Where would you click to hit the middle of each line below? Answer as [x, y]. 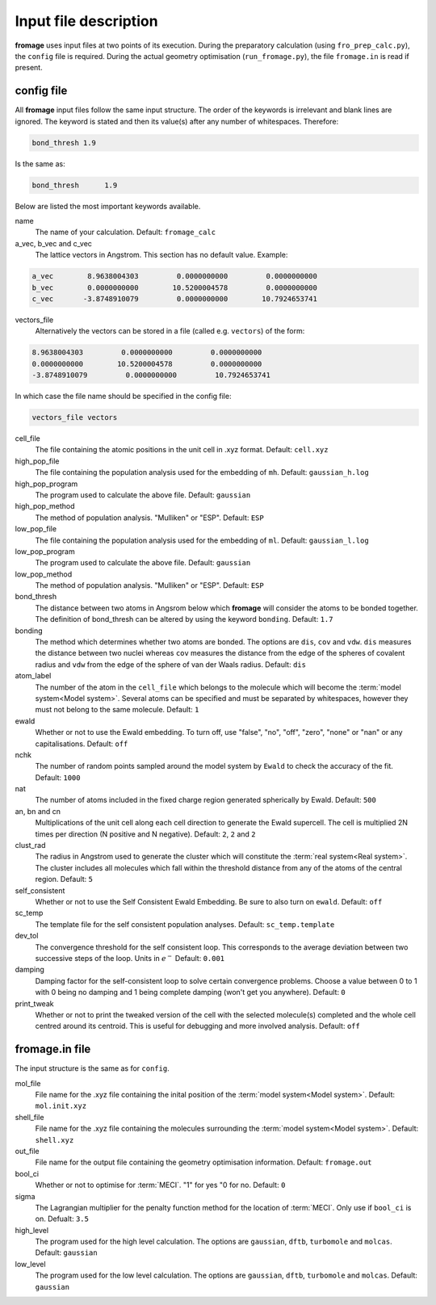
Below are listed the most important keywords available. [108, 206]
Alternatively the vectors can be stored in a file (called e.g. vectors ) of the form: [170, 331]
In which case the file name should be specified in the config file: [123, 397]
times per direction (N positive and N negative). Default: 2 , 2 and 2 [145, 834]
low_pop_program [45, 551]
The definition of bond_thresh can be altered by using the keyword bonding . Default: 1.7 [184, 619]
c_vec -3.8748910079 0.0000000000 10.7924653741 [175, 298]
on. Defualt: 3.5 [62, 1219]
